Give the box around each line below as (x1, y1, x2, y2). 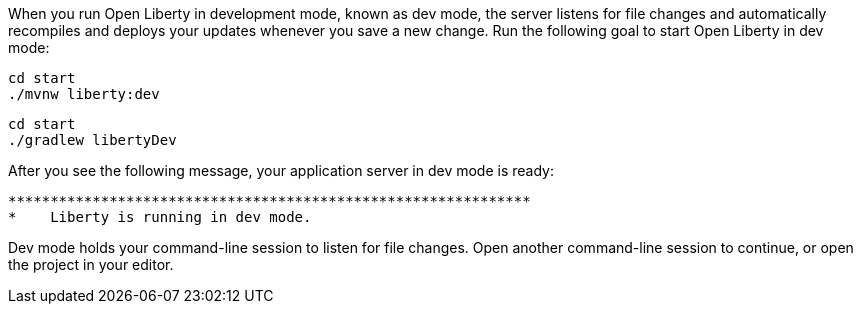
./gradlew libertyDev (8, 132, 177, 148)
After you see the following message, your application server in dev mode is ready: (8, 162, 554, 179)
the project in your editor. (8, 256, 174, 273)
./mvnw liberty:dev (8, 86, 160, 102)
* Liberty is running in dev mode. (8, 209, 312, 225)
